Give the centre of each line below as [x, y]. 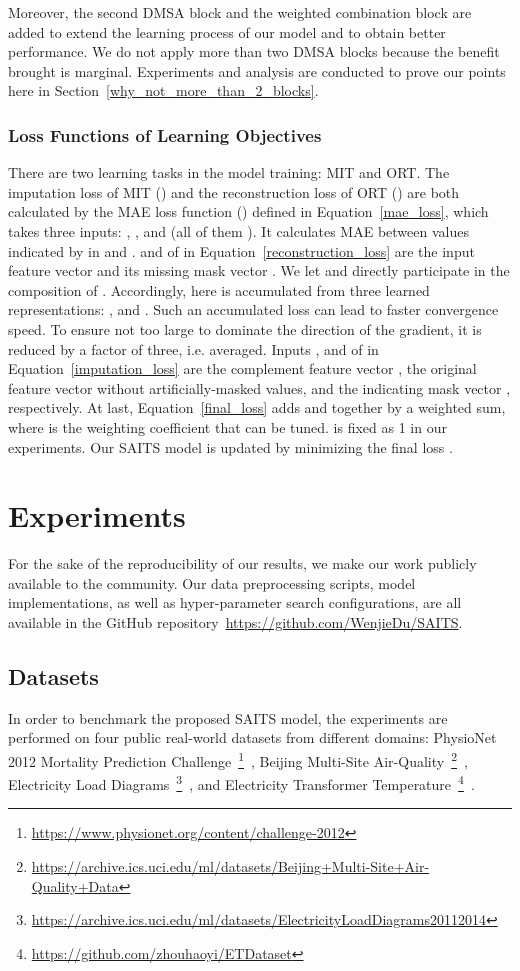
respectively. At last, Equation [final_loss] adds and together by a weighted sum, [257, 407]
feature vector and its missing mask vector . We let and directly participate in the [259, 270]
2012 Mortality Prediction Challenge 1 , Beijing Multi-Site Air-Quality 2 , [238, 759]
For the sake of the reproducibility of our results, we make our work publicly [242, 563]
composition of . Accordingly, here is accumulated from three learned [219, 289]
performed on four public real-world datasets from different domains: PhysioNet [252, 737]
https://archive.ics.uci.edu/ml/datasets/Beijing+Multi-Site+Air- [230, 866]
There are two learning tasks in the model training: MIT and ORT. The [229, 172]
